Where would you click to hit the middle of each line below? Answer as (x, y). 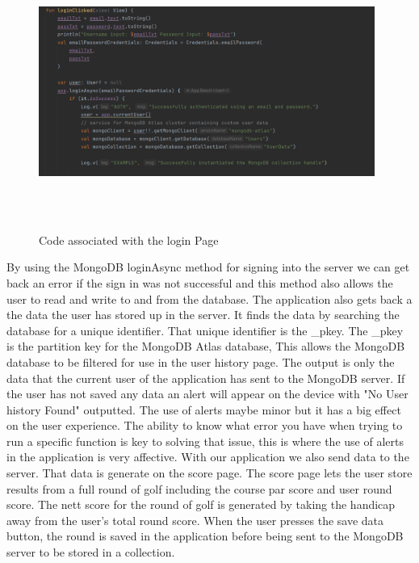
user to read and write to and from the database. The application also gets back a (209, 298)
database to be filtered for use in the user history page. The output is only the (201, 361)
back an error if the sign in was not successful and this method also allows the (200, 282)
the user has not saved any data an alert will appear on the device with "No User (207, 394)
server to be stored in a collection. (91, 552)
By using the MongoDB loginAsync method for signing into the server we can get (208, 267)
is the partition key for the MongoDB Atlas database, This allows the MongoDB (206, 346)
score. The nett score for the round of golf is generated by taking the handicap (201, 504)
